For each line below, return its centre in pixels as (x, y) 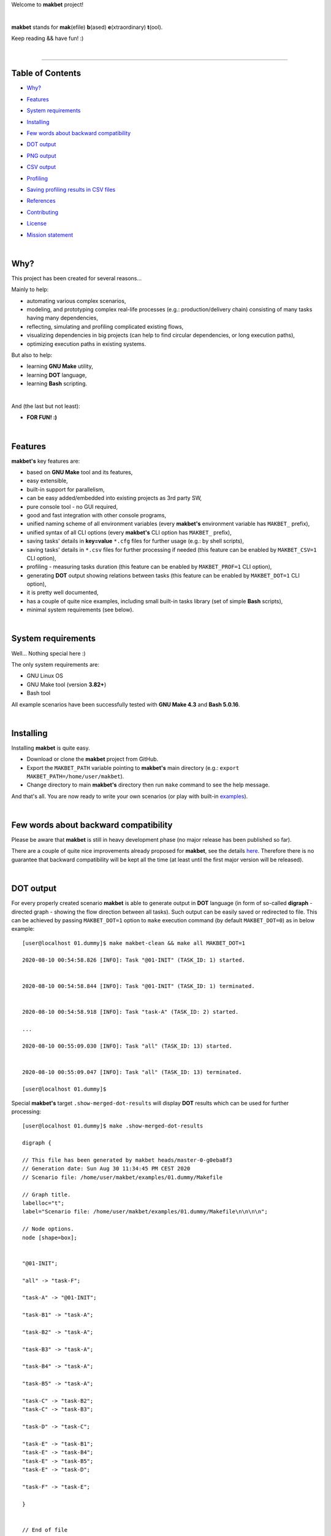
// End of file (45, 1530)
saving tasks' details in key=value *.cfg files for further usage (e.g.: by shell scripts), (135, 541)
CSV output (41, 167)
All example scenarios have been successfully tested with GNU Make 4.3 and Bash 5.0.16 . (126, 704)
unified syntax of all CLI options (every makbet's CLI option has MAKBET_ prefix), (129, 532)
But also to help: (32, 355)
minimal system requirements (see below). (80, 610)
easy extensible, (47, 481)
